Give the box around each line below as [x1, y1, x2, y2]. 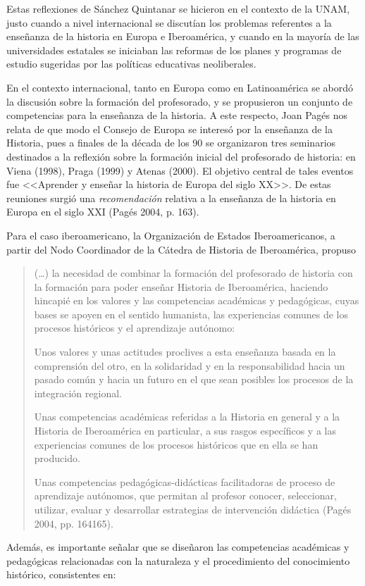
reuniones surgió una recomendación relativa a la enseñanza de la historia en [6, 190, 336, 205]
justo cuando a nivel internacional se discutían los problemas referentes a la [6, 15, 332, 30]
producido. [34, 451, 80, 466]
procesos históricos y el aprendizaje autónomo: [34, 320, 235, 335]
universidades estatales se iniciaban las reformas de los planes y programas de [6, 42, 342, 57]
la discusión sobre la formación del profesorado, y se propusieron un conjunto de [6, 94, 353, 108]
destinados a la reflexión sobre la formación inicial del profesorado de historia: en [6, 149, 356, 163]
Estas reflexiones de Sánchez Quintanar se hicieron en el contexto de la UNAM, [6, 1, 350, 15]
